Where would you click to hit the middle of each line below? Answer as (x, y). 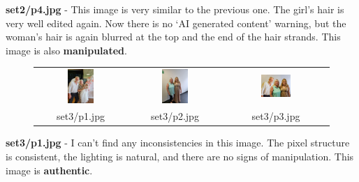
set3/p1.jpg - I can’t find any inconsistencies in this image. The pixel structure (178, 143)
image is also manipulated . (66, 50)
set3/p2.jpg (175, 116)
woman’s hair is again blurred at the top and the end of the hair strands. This (173, 37)
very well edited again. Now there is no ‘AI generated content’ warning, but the (176, 23)
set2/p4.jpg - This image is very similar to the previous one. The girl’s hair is (175, 9)
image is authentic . (49, 170)
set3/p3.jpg (276, 116)
